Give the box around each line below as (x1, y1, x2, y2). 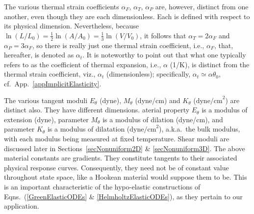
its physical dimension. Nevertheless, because (4, 21, 139, 31)
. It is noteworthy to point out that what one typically (82, 50, 246, 60)
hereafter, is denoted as (4, 50, 74, 60)
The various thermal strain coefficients (4, 1, 119, 11)
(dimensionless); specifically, (106, 69, 191, 79)
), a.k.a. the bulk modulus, (159, 124, 240, 134)
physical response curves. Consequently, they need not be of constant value (4, 162, 229, 172)
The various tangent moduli (4, 95, 88, 105)
